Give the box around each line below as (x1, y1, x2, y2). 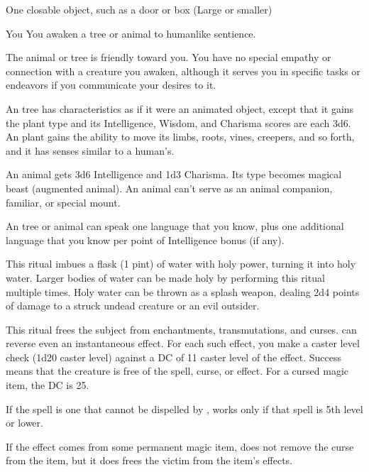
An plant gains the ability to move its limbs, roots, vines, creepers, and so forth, (6, 129, 355, 144)
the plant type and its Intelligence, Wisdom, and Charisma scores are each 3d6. (6, 115, 351, 130)
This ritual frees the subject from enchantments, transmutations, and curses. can (6, 322, 357, 336)
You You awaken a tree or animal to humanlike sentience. (6, 26, 256, 40)
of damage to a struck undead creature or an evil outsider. (6, 298, 260, 313)
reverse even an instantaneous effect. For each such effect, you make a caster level (6, 336, 360, 351)
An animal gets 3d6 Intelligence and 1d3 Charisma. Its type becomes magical (6, 167, 342, 182)
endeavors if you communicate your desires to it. (6, 77, 216, 92)
